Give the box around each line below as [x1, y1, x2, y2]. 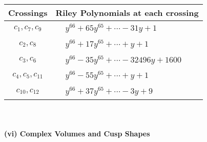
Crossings [8, 7, 48, 18]
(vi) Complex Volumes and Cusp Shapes [4, 128, 150, 138]
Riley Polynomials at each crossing [55, 7, 199, 18]
